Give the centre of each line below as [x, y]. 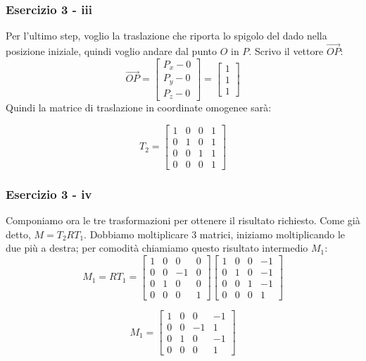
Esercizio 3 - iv [49, 194]
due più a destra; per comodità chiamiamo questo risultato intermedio [157, 248]
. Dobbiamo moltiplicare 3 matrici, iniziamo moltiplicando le [214, 234]
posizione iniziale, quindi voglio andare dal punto [112, 51]
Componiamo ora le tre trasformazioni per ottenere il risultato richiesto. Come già [183, 220]
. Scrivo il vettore [286, 51]
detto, [18, 234]
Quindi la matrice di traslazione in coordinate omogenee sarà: [139, 108]
